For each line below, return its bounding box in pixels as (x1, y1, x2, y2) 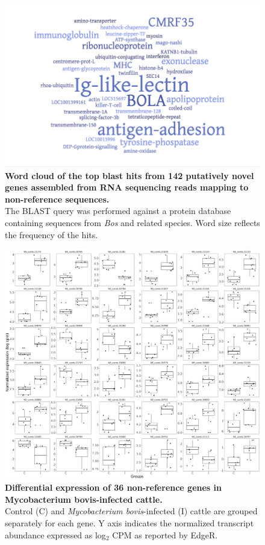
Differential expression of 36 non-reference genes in (5, 481, 222, 494)
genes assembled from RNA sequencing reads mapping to (5, 181, 249, 194)
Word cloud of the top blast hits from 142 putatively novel (5, 169, 254, 181)
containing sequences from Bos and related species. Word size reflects (5, 216, 260, 229)
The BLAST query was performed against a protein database (5, 204, 231, 217)
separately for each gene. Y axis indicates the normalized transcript (5, 516, 254, 529)
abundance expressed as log (5, 528, 106, 541)
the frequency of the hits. (5, 228, 98, 241)
